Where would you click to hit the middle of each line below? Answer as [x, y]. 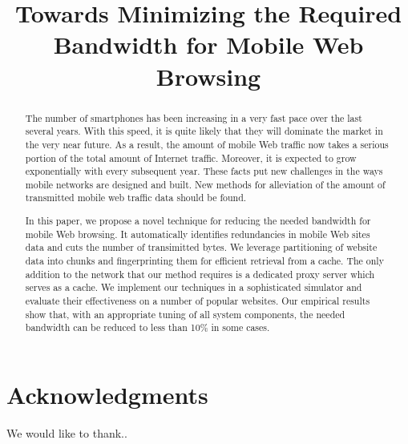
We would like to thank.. [67, 432]
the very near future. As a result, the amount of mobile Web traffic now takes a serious [207, 144]
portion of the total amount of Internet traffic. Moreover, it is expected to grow [191, 157]
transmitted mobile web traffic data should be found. [136, 198]
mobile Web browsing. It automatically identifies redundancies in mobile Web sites [198, 234]
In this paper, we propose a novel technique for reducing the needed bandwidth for [198, 221]
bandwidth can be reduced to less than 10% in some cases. [147, 327]
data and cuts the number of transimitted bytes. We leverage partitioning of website [201, 247]
